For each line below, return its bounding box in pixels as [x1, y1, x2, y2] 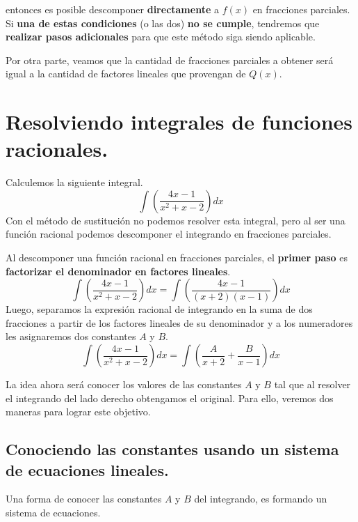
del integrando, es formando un [194, 491, 327, 506]
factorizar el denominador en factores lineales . [6, 263, 231, 278]
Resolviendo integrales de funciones [6, 107, 352, 136]
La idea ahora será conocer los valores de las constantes [6, 377, 242, 392]
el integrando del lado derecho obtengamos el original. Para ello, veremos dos [6, 390, 334, 405]
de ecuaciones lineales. [6, 459, 169, 480]
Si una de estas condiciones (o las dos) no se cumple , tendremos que [6, 15, 320, 30]
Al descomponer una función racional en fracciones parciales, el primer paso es [6, 250, 348, 265]
